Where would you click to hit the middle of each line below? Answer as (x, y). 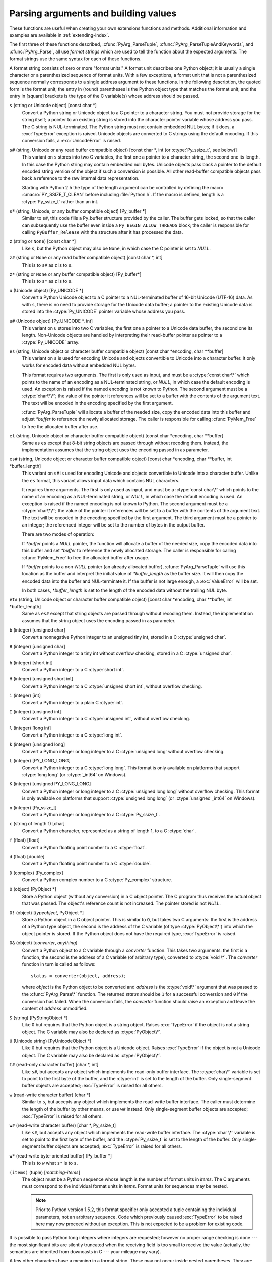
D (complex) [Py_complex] (36, 873)
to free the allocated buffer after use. (60, 426)
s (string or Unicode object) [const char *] (53, 106)
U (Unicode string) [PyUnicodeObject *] (50, 1041)
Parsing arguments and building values (93, 13)
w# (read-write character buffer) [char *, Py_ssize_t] (63, 1125)
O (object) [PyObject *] (33, 889)
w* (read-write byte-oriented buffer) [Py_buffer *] (61, 1155)
